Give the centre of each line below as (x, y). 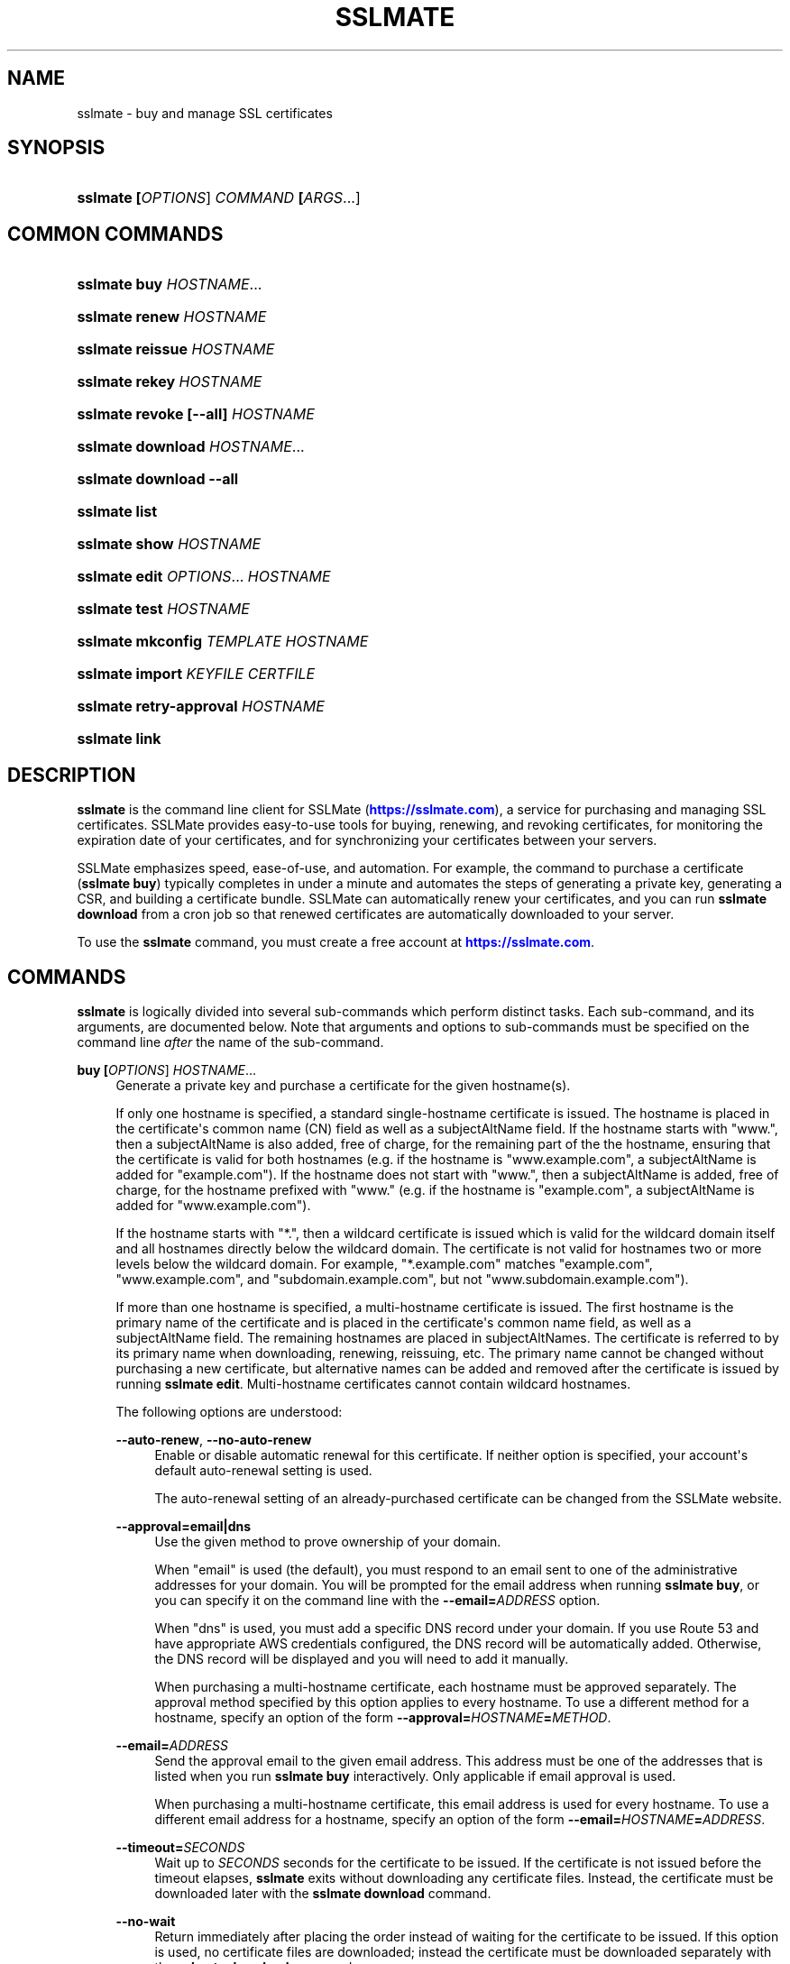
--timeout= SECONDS (180, 1847)
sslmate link (119, 739)
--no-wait (146, 1921)
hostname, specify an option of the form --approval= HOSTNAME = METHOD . (383, 1717)
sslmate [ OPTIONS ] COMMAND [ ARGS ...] (219, 198)
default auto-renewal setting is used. (263, 1470)
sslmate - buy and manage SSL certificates (205, 113)
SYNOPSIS (56, 148)
